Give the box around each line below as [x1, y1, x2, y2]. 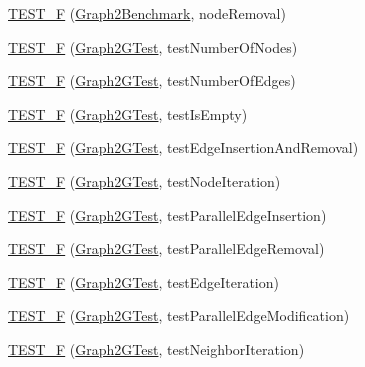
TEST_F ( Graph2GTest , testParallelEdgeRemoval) [8, 238, 325, 259]
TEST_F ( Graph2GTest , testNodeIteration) [8, 170, 281, 191]
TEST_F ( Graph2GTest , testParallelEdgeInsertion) [8, 204, 327, 225]
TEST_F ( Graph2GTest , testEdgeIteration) [8, 271, 279, 292]
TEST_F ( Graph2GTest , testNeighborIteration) [8, 338, 305, 359]
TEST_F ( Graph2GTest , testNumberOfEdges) [8, 70, 296, 91]
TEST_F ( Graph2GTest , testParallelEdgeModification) [8, 305, 350, 326]
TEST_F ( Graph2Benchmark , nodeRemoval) [8, 3, 286, 23]
